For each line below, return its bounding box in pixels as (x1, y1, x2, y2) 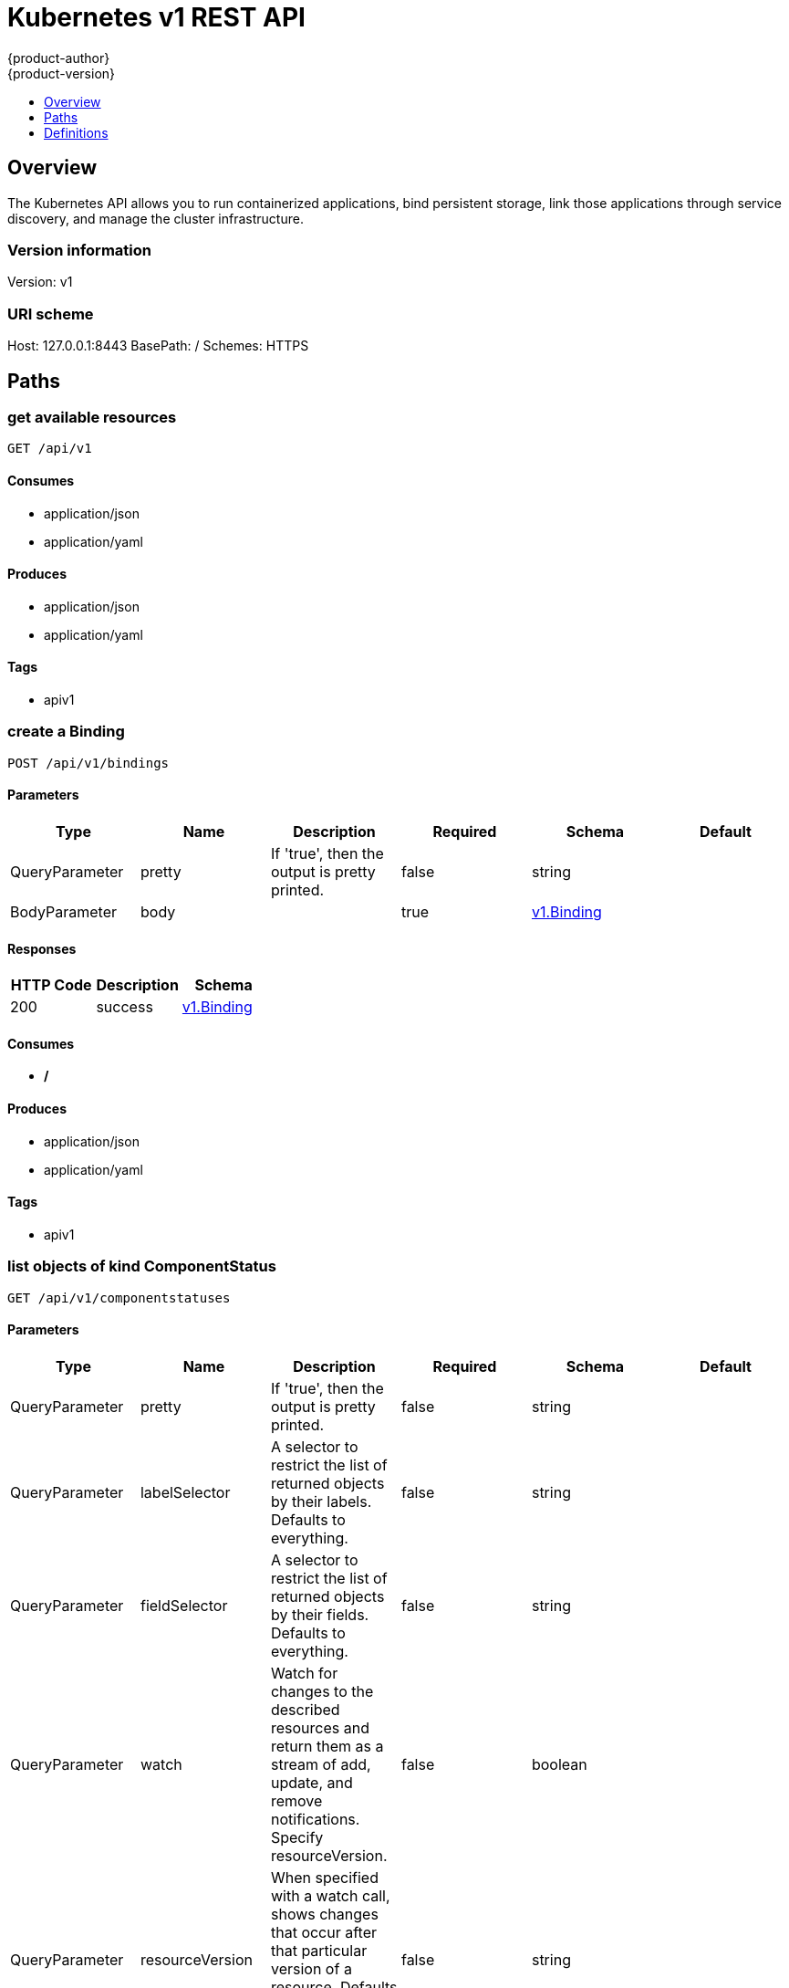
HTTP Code (10, 976, 92, 995)
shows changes (270, 1904, 379, 1923)
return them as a (270, 1736, 384, 1755)
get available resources (7, 407, 177, 426)
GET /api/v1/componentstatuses (7, 1290, 231, 1305)
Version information (7, 240, 151, 259)
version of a (270, 1959, 352, 1978)
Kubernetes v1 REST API (7, 2, 306, 33)
